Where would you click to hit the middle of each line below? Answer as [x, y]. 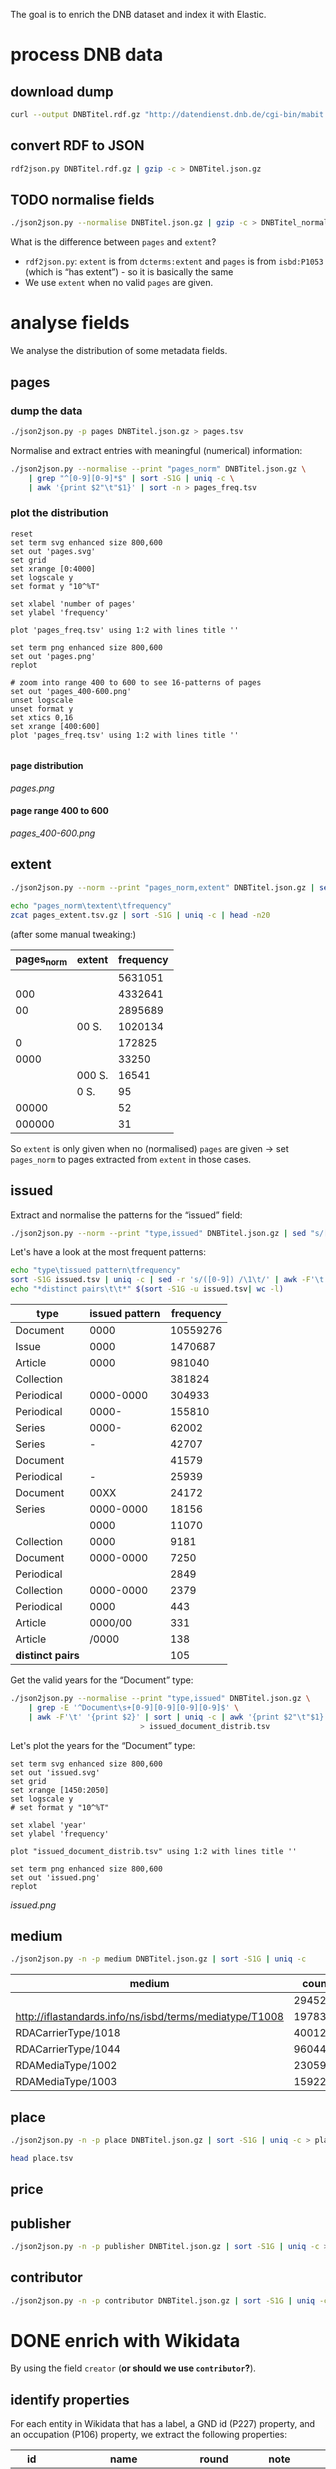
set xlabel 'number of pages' [73, 604]
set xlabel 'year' [48, 1825]
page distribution [47, 766]
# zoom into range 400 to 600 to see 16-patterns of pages [136, 682]
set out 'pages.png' [53, 656]
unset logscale [42, 700]
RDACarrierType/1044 [68, 2049]
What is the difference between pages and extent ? [113, 242]
